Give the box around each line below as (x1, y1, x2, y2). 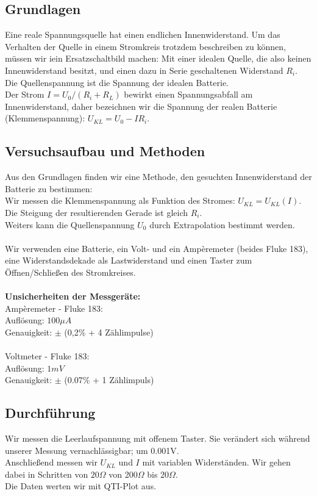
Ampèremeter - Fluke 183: (5, 301, 103, 314)
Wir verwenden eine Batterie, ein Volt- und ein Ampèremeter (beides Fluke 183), (5, 242, 308, 254)
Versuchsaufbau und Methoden (5, 142, 205, 160)
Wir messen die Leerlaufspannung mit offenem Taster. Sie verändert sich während (5, 432, 310, 445)
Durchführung (5, 403, 96, 422)
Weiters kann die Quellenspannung (5, 218, 135, 231)
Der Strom (5, 88, 45, 101)
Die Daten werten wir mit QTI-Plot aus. (5, 480, 157, 492)
